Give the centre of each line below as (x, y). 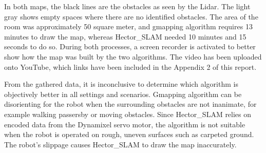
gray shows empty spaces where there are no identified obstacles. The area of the (131, 16)
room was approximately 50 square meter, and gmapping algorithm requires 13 (128, 26)
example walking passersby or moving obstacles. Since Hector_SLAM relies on (128, 114)
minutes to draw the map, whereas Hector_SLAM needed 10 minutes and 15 (125, 36)
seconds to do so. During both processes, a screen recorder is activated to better (130, 46)
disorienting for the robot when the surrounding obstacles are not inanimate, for (130, 104)
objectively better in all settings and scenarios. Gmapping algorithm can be (123, 94)
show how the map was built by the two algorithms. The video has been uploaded (133, 56)
